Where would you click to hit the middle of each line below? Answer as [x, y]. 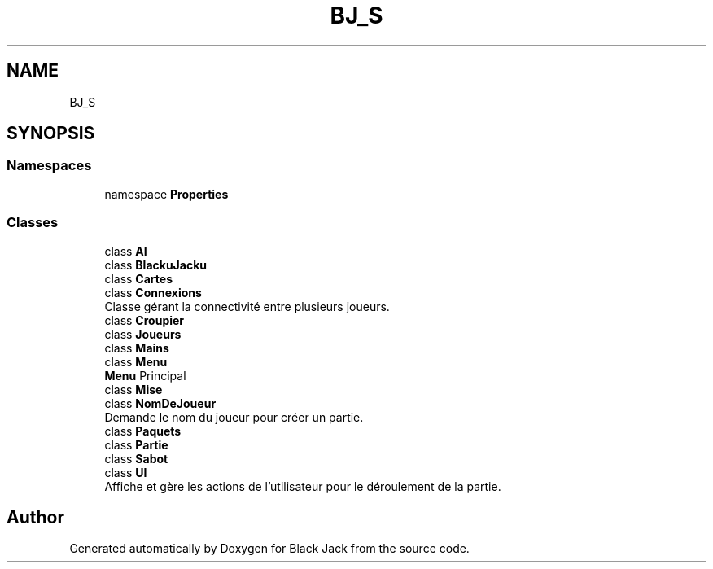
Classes [33, 223]
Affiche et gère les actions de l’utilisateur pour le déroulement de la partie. [303, 486]
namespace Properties [166, 194]
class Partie [136, 444]
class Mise [133, 389]
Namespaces [49, 166]
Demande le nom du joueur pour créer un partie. [234, 417]
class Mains [137, 348]
